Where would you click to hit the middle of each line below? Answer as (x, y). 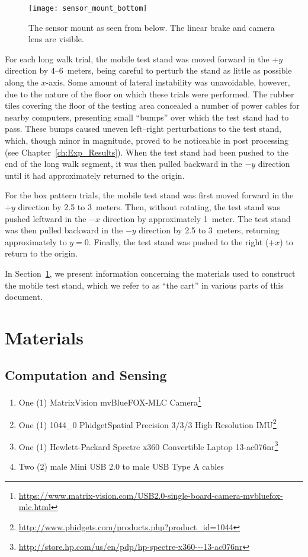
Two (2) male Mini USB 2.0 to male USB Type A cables (121, 466)
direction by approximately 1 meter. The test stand (197, 218)
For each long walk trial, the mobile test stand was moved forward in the (137, 58)
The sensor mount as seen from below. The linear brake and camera (152, 27)
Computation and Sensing (86, 375)
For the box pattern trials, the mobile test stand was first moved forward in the (149, 195)
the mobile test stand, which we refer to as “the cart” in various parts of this (144, 285)
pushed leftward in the (46, 218)
